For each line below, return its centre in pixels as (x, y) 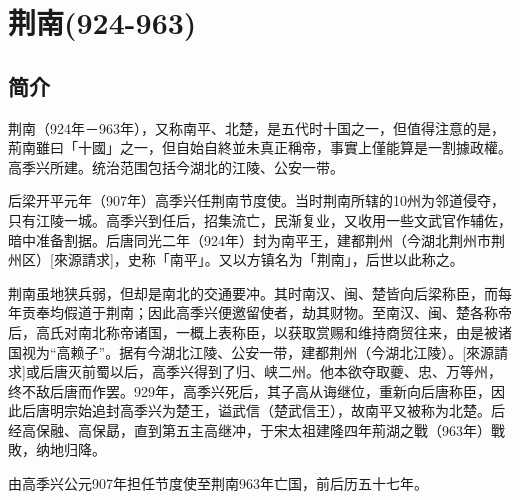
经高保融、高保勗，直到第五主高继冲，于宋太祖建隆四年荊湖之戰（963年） (249, 429)
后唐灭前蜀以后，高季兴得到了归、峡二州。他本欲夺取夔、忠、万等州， (270, 371)
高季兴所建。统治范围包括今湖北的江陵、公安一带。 (176, 166)
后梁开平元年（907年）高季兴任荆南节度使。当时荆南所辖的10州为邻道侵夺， (256, 200)
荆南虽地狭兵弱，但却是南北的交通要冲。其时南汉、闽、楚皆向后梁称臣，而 (253, 292)
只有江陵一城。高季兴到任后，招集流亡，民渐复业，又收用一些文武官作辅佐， (260, 219)
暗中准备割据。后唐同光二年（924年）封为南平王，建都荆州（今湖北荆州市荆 (256, 239)
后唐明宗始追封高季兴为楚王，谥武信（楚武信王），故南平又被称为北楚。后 (263, 410)
